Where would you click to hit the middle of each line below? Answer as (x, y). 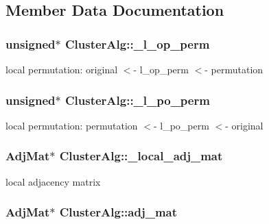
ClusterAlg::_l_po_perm (137, 100)
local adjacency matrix (53, 181)
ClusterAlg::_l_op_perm (137, 43)
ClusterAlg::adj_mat (118, 212)
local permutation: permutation (72, 125)
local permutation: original (62, 69)
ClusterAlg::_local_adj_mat (141, 156)
